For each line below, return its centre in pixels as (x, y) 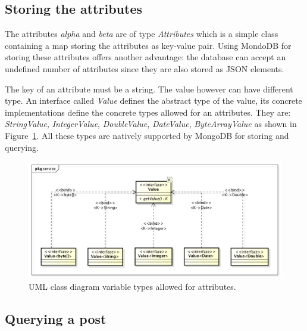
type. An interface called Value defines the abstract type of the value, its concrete (153, 100)
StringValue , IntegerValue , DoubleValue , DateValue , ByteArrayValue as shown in (151, 124)
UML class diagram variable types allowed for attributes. (132, 286)
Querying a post (56, 318)
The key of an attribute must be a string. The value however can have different (149, 89)
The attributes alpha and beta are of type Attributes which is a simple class (142, 34)
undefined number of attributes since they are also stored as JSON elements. (145, 68)
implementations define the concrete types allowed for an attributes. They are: (148, 112)
